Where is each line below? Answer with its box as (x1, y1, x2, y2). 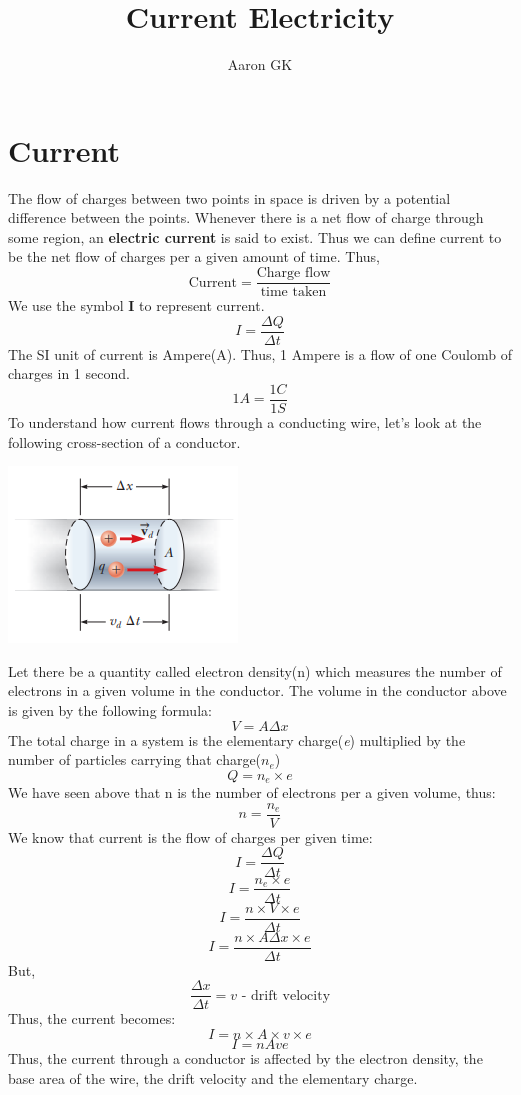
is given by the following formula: (8, 699, 212, 720)
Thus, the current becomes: (8, 1008, 176, 1029)
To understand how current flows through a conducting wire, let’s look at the (8, 412, 482, 432)
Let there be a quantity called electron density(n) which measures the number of (8, 660, 502, 681)
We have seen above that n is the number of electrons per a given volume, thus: (8, 782, 496, 803)
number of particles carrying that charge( (8, 749, 262, 770)
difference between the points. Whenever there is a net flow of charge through (8, 207, 484, 228)
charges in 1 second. (8, 363, 130, 384)
